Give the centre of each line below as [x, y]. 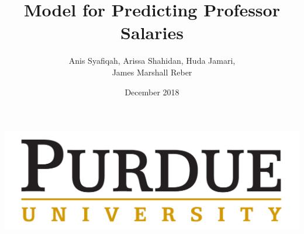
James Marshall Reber [152, 72]
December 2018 [152, 92]
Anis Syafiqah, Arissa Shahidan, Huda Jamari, [152, 61]
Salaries [152, 32]
